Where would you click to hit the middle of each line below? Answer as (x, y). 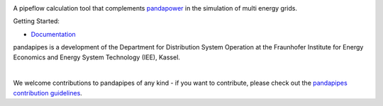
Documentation (53, 34)
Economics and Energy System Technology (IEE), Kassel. (97, 57)
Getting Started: (37, 21)
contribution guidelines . (48, 93)
